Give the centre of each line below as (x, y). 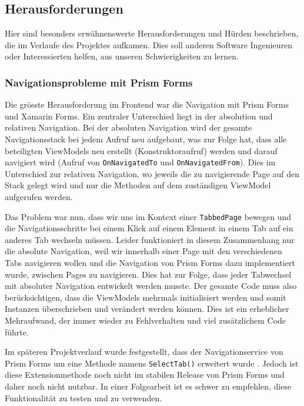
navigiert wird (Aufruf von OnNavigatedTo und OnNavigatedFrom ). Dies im (140, 162)
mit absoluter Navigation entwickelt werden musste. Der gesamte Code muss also (151, 286)
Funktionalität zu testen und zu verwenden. (83, 397)
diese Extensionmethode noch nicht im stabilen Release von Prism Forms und (145, 375)
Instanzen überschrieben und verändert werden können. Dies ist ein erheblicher (147, 309)
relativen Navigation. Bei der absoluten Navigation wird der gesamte (128, 127)
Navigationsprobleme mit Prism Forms (99, 82)
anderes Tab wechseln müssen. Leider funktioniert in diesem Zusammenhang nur (150, 239)
